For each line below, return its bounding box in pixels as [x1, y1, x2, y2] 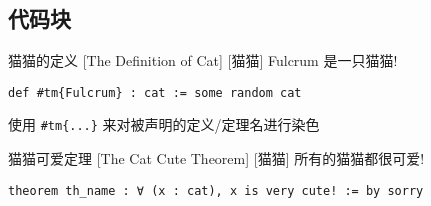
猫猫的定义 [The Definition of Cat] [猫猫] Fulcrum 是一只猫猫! [8, 50, 398, 71]
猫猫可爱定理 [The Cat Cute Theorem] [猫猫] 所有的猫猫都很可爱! [8, 148, 425, 169]
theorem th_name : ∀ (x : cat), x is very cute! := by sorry [8, 183, 424, 198]
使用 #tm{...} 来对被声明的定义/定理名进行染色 [8, 114, 320, 135]
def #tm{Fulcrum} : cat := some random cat [8, 85, 302, 100]
